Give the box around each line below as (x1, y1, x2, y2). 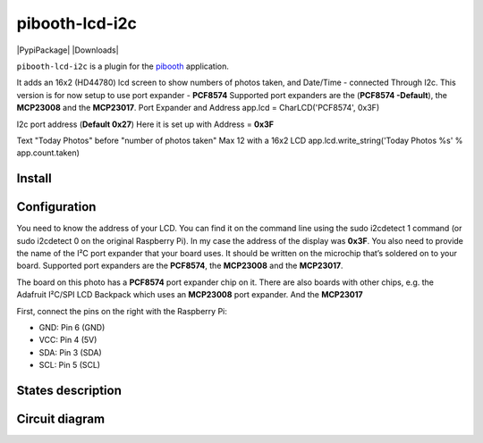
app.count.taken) (16, 147, 80, 158)
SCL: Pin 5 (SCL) (38, 360, 101, 371)
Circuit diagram (16, 411, 106, 426)
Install (16, 171, 53, 187)
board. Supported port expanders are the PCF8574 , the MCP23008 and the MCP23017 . (16, 260, 343, 272)
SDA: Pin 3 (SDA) (38, 347, 102, 357)
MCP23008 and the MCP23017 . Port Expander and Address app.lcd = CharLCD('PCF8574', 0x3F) (16, 103, 380, 113)
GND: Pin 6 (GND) (38, 322, 106, 332)
